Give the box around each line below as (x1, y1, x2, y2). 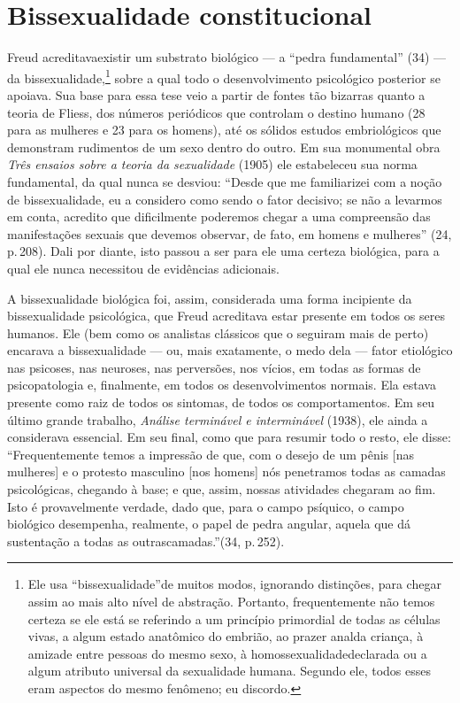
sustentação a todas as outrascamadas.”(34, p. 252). (7, 531, 285, 550)
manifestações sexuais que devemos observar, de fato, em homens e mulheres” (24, (7, 224, 452, 243)
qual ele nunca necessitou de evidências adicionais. (7, 259, 280, 277)
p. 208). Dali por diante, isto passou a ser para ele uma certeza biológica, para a (7, 242, 440, 260)
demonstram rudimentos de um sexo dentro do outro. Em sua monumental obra (7, 137, 441, 156)
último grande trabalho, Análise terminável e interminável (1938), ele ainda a (7, 410, 428, 429)
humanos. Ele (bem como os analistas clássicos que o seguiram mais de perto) (7, 323, 429, 342)
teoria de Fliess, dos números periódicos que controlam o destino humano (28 (7, 103, 425, 121)
